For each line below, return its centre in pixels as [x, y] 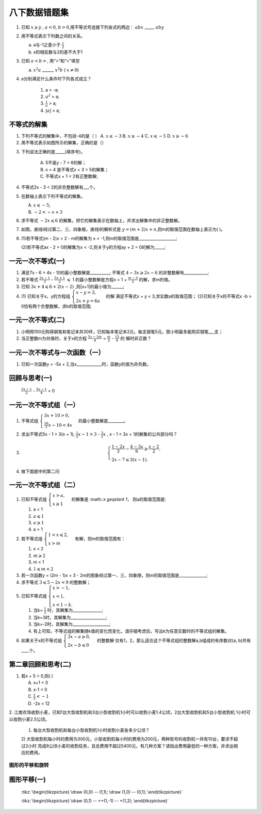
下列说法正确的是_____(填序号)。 [53, 152]
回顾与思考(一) [31, 378]
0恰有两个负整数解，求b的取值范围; [56, 306]
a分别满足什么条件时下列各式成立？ [56, 79]
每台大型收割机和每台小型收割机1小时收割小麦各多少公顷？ [91, 730]
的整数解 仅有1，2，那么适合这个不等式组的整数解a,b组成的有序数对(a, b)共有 [174, 640]
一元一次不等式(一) [37, 261]
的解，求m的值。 [156, 279]
